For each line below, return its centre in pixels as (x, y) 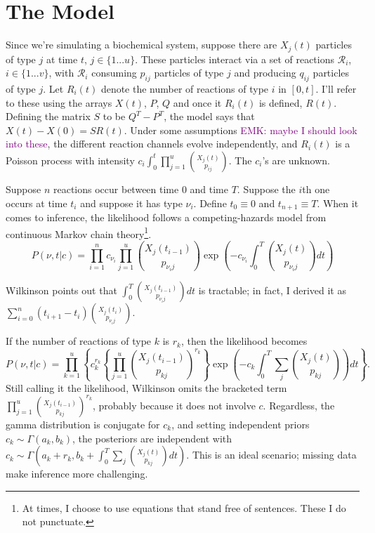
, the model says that (209, 116)
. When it (338, 203)
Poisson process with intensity (70, 160)
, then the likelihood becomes (244, 341)
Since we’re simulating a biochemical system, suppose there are (142, 45)
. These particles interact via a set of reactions (235, 59)
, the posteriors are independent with (152, 438)
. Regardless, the (299, 405)
